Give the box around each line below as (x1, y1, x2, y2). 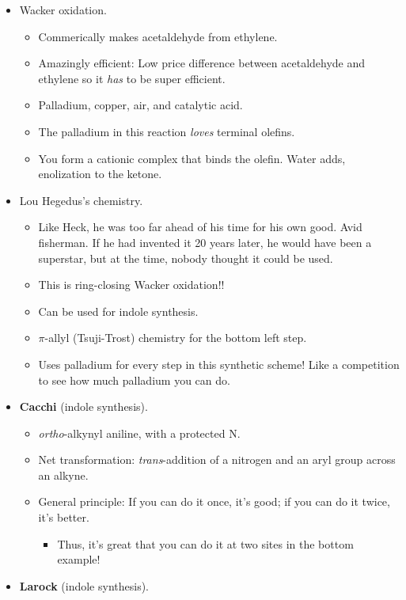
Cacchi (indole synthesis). (19, 398, 148, 415)
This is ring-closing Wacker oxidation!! (38, 276, 225, 293)
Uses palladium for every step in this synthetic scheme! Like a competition (38, 355, 400, 372)
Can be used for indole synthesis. (38, 302, 199, 319)
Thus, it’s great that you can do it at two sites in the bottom (57, 535, 354, 552)
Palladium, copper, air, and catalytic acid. (38, 97, 243, 113)
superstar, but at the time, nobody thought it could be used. (38, 249, 333, 266)
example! (57, 551, 101, 568)
